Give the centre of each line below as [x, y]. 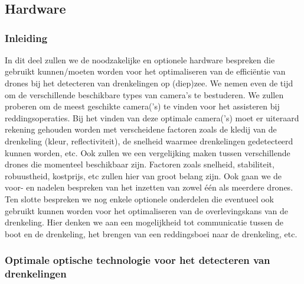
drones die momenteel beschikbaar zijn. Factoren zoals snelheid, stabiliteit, [140, 164]
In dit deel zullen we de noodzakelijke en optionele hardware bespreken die [140, 59]
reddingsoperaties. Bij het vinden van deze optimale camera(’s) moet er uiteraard [152, 117]
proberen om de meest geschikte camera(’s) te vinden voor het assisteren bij [142, 106]
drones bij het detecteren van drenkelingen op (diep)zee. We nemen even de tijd [149, 83]
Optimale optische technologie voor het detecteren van [138, 260]
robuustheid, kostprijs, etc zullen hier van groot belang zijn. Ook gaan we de [143, 175]
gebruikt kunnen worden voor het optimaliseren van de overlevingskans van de [146, 210]
